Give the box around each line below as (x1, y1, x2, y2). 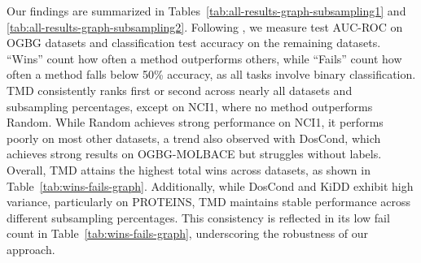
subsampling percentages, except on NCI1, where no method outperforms (7, 97, 373, 114)
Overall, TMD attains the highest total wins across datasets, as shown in (7, 161, 371, 178)
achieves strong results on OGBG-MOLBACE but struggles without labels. (7, 145, 382, 162)
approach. (7, 240, 55, 257)
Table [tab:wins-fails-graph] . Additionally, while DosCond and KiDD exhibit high (7, 177, 414, 194)
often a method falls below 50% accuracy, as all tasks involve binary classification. (7, 66, 416, 83)
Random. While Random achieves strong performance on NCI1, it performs (7, 114, 384, 131)
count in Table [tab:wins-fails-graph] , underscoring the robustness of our (7, 225, 369, 242)
